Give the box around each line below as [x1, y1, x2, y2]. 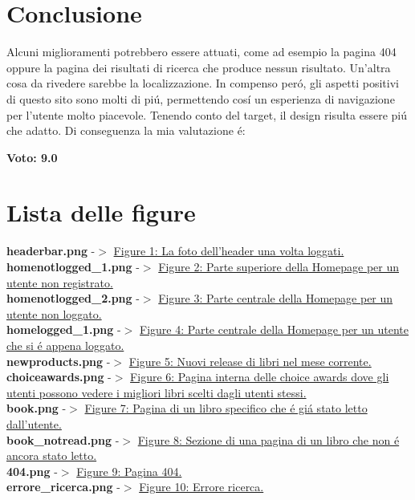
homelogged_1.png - [6, 321, 121, 338]
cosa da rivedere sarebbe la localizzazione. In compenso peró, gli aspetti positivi [6, 75, 399, 91]
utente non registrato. [6, 274, 113, 291]
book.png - [6, 400, 67, 417]
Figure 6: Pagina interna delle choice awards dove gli [130, 368, 389, 385]
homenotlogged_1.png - [6, 258, 140, 274]
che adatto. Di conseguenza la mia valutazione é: [6, 122, 246, 139]
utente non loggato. [6, 305, 102, 322]
